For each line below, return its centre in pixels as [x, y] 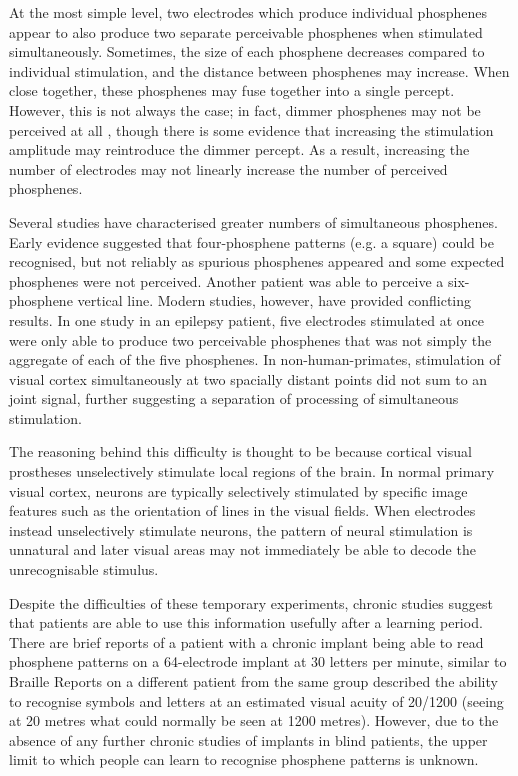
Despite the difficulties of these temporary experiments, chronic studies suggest [251, 602]
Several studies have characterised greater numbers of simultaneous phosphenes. [253, 221]
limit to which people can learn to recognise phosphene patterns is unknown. [244, 759]
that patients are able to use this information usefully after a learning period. [246, 622]
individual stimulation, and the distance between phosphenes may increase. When [259, 70]
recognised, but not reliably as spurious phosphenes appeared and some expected [257, 261]
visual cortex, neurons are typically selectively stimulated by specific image [238, 490]
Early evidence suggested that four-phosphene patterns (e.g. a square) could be [251, 241]
